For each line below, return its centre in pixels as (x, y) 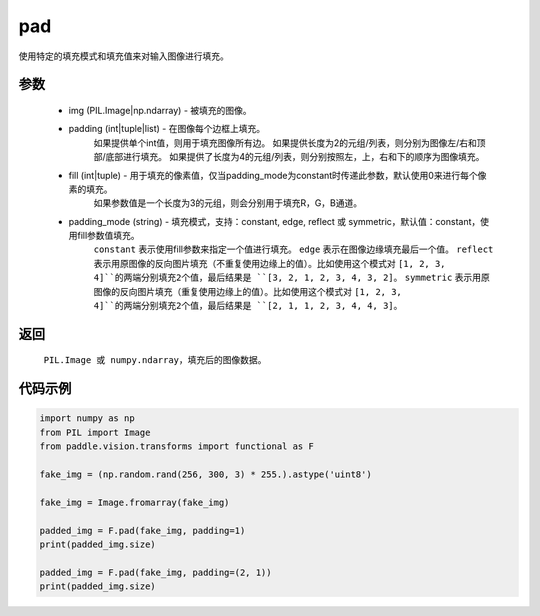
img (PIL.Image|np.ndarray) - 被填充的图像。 (160, 110)
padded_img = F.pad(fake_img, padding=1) (142, 530)
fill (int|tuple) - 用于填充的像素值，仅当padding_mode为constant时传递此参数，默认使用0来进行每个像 (277, 175)
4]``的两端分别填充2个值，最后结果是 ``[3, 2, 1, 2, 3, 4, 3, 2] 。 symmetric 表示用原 (291, 277)
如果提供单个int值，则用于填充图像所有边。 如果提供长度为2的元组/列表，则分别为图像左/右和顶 (289, 142)
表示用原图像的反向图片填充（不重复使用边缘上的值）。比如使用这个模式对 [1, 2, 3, (269, 263)
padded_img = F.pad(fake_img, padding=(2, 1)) (155, 572)
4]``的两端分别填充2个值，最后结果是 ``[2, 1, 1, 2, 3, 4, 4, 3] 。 (248, 306)
